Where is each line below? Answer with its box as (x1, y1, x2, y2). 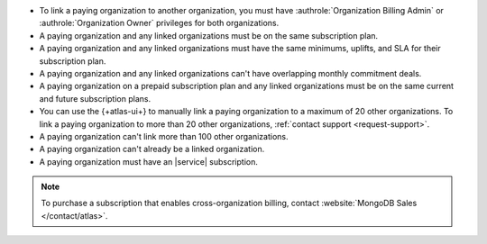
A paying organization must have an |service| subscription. (39, 156, 259, 167)
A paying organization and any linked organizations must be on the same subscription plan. (39, 30, 379, 41)
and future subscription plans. (39, 93, 152, 104)
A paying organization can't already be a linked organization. (39, 144, 265, 155)
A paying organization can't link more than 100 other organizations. (39, 131, 289, 141)
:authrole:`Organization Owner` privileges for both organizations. (39, 18, 280, 29)
